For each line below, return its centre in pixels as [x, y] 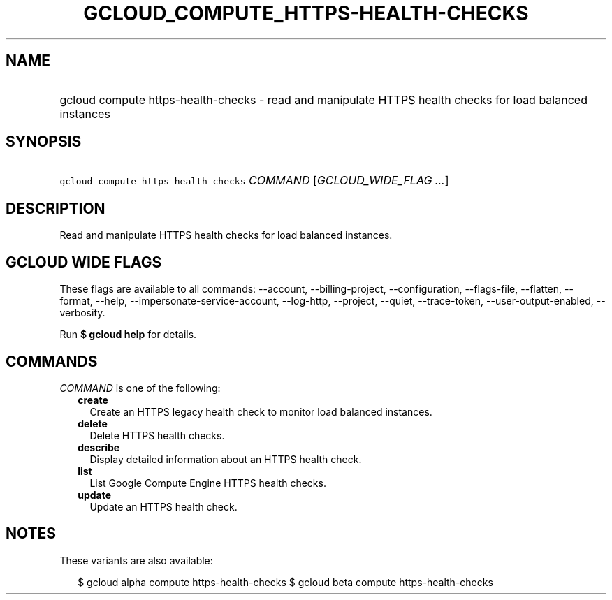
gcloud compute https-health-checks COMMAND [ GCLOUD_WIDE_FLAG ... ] [254, 181]
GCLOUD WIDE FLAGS [84, 262]
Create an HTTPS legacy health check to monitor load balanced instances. [261, 411]
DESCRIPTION [56, 208]
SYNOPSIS [44, 142]
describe [99, 447]
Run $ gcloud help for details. [128, 335]
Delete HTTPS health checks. [157, 435]
